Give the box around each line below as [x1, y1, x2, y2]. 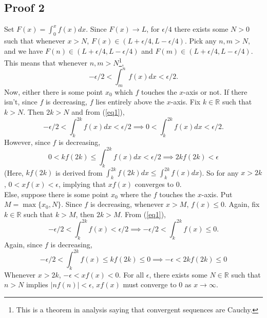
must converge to [123, 279, 177, 290]
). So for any [199, 167, 239, 178]
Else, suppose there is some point [4, 188, 109, 199]
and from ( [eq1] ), [71, 106, 125, 117]
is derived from [55, 167, 103, 178]
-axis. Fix [170, 96, 201, 107]
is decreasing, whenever [90, 199, 164, 209]
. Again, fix [224, 199, 260, 209]
